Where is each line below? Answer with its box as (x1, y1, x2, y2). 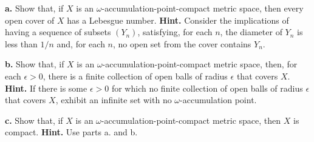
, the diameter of (220, 25, 282, 38)
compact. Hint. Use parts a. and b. (5, 126, 138, 138)
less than (5, 37, 38, 50)
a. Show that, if (5, 2, 64, 14)
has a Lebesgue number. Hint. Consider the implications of (67, 13, 289, 26)
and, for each (56, 37, 105, 50)
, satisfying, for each (137, 25, 213, 38)
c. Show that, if (5, 113, 63, 126)
